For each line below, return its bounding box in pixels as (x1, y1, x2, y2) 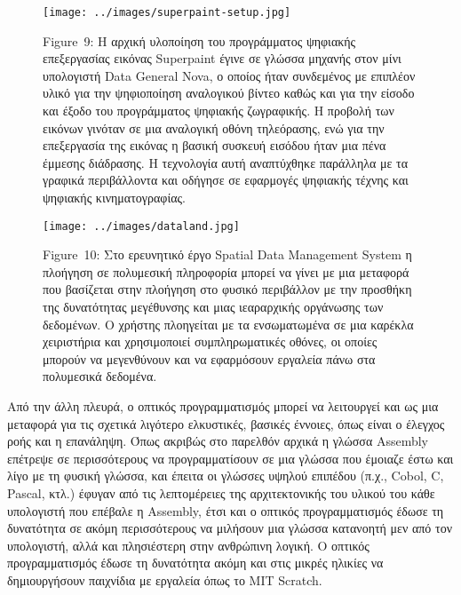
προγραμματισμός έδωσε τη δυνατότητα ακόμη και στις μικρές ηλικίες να (7, 553, 384, 572)
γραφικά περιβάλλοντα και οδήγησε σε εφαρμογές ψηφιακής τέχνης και (43, 171, 409, 189)
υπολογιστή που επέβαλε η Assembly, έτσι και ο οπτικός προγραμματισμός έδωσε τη (7, 501, 444, 520)
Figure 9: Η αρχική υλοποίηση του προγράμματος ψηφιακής (43, 31, 356, 50)
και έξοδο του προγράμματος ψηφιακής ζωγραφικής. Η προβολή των (43, 101, 394, 120)
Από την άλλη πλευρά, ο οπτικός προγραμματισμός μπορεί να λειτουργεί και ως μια (7, 397, 439, 415)
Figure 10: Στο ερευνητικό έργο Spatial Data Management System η (43, 245, 412, 264)
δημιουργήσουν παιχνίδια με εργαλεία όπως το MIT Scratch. (7, 570, 322, 589)
